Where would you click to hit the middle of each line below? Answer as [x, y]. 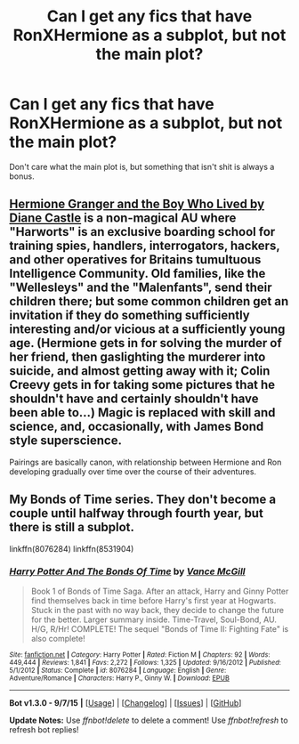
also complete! [58, 638]
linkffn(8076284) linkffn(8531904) [72, 548]
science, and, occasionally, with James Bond [137, 427]
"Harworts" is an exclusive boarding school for [142, 232]
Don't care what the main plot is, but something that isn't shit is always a [142, 166]
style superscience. [66, 441]
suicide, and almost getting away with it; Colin [140, 371]
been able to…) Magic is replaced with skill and [142, 412]
